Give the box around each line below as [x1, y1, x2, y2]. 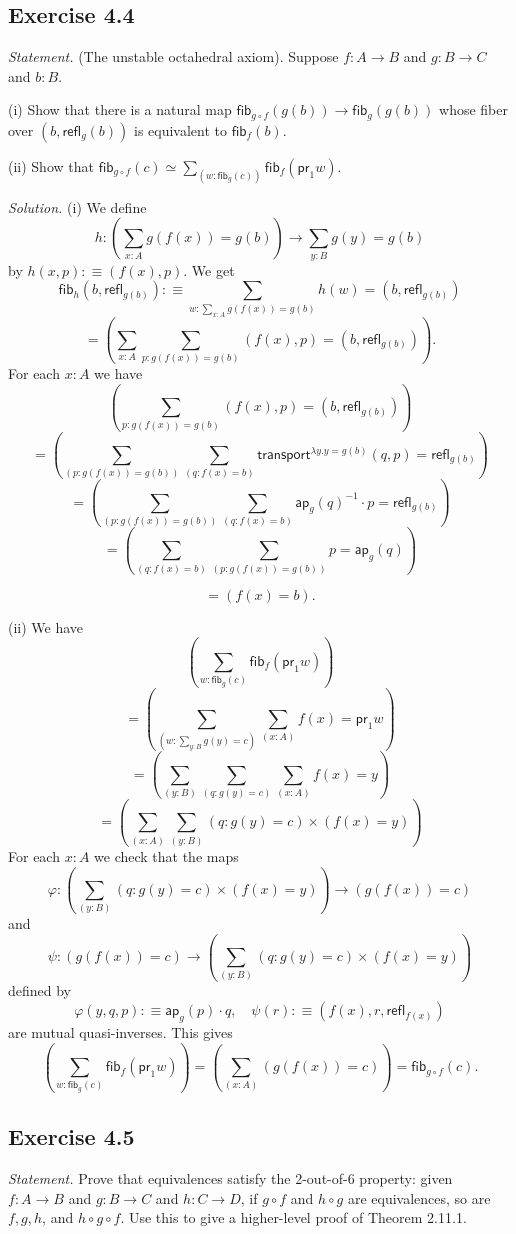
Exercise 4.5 [8, 1121, 135, 1152]
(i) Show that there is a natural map [8, 99, 232, 120]
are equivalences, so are [347, 1187, 491, 1208]
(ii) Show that [8, 155, 94, 176]
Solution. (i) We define [8, 196, 147, 217]
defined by [8, 980, 72, 1001]
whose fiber [439, 99, 508, 120]
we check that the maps [94, 845, 239, 866]
